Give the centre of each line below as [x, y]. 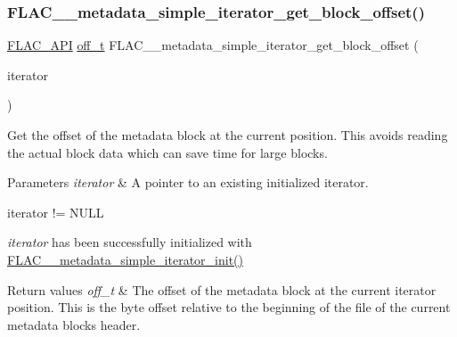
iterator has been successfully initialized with [130, 242]
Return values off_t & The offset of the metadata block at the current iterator [222, 289]
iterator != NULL [56, 212]
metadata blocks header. [74, 324]
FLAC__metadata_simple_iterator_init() [126, 259]
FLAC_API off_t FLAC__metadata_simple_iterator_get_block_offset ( [213, 45]
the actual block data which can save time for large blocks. [167, 152]
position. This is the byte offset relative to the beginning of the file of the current [229, 307]
